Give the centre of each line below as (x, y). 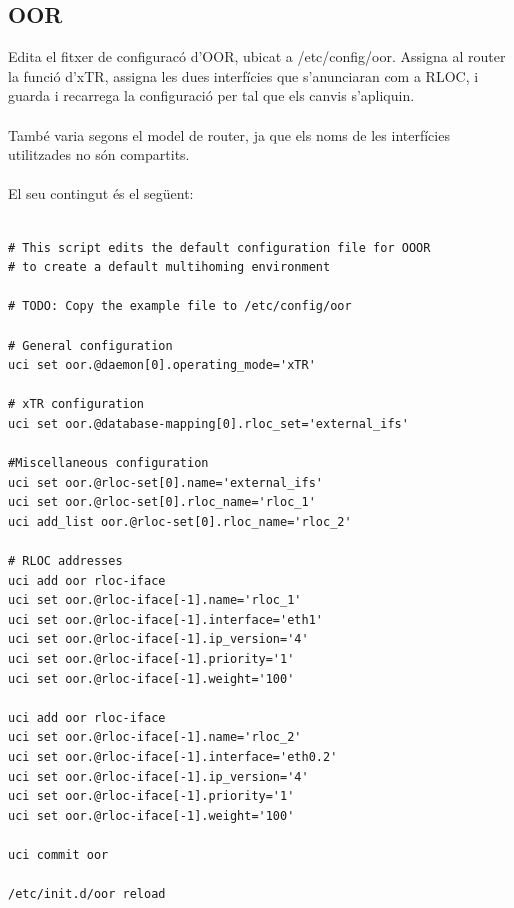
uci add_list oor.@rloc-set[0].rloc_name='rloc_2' (180, 521)
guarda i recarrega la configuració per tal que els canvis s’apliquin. (211, 95)
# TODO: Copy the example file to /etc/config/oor (180, 306)
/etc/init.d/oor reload (87, 894)
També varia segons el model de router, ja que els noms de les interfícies (229, 134)
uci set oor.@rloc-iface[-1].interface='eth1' (165, 619)
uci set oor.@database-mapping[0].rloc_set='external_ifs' (208, 423)
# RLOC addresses (65, 561)
